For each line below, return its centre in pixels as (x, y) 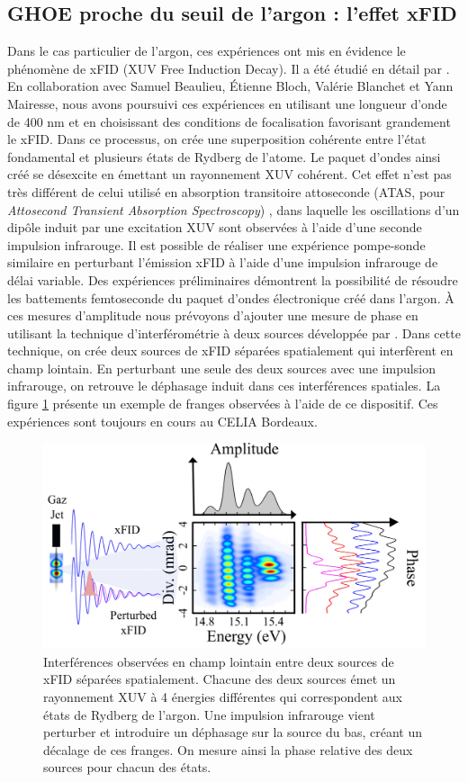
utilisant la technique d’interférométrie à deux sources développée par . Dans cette (234, 333)
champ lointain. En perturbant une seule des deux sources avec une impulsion (221, 368)
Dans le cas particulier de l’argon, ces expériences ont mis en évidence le (207, 51)
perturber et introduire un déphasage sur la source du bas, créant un (233, 732)
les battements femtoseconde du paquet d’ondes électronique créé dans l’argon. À (231, 297)
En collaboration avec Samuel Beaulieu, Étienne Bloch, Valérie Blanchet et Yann (230, 86)
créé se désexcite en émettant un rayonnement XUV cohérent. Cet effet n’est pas (229, 174)
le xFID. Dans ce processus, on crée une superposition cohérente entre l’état (217, 139)
